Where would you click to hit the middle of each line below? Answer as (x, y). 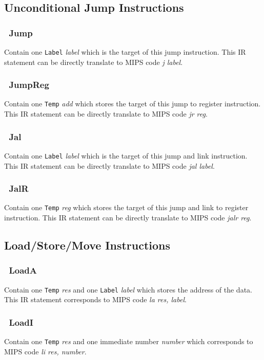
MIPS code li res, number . (45, 351)
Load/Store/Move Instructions (87, 245)
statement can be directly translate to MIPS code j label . (94, 62)
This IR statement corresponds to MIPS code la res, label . (95, 299)
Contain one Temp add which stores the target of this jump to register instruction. (133, 104)
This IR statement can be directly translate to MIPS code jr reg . (106, 114)
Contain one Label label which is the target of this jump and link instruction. (126, 155)
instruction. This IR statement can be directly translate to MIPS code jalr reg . (128, 218)
